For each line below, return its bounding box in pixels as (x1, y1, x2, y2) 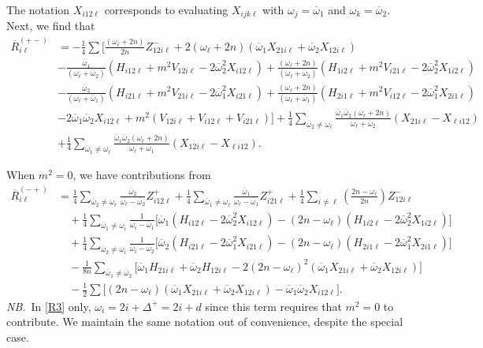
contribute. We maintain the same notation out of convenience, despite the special (6, 313, 403, 330)
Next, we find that (6, 17, 95, 34)
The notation (6, 2, 70, 17)
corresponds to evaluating (104, 2, 228, 17)
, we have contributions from (72, 167, 211, 183)
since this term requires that (205, 297, 342, 314)
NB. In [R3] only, (6, 297, 91, 314)
